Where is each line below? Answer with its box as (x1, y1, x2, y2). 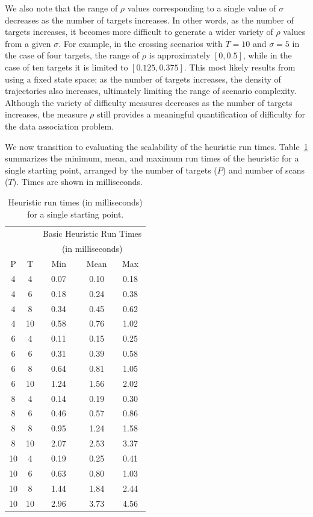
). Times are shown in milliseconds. (13, 175, 143, 188)
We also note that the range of (5, 2, 118, 14)
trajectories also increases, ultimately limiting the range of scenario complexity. (5, 84, 297, 97)
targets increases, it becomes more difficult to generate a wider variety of (5, 25, 273, 38)
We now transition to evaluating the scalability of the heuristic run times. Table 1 (5, 140, 308, 152)
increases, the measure (5, 108, 87, 121)
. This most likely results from (184, 60, 296, 73)
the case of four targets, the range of (5, 49, 140, 61)
